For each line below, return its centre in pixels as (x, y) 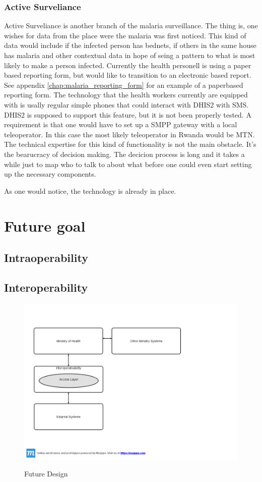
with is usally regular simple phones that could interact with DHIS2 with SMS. (126, 104)
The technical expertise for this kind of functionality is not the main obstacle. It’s (130, 144)
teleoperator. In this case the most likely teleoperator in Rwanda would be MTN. (129, 134)
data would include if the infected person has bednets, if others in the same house (130, 45)
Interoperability (46, 287)
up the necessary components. (50, 174)
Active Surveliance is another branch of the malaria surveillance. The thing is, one (131, 25)
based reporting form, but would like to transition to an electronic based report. (128, 75)
